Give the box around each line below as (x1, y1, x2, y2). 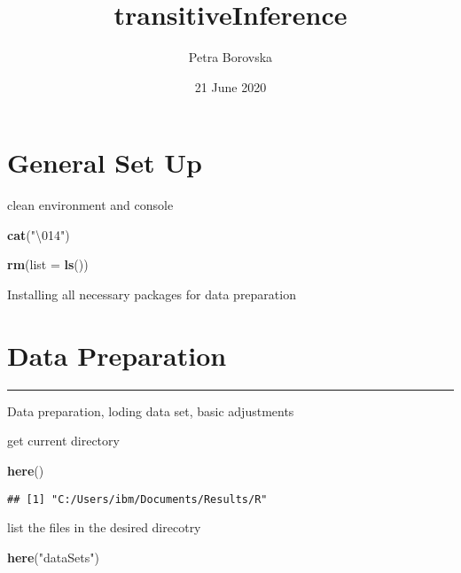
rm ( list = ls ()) (7, 255, 89, 274)
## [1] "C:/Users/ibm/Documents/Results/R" (7, 492, 268, 506)
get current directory (7, 431, 120, 450)
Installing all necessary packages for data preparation (7, 285, 296, 304)
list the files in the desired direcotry (7, 518, 201, 537)
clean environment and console (7, 196, 174, 214)
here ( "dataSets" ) (7, 547, 99, 566)
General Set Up (7, 144, 202, 181)
